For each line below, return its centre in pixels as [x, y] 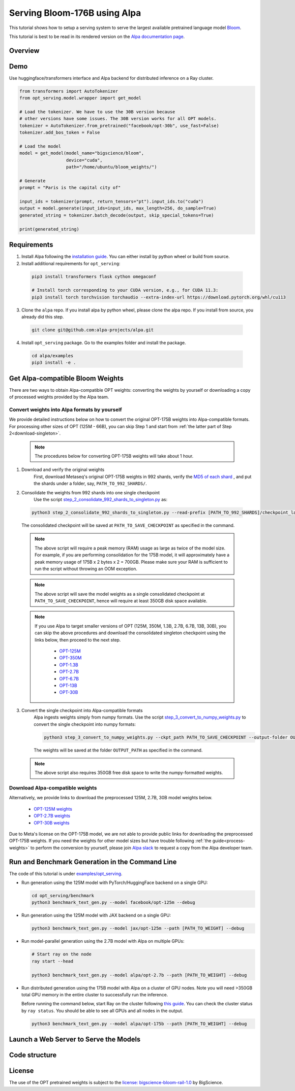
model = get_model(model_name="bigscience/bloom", [82, 153]
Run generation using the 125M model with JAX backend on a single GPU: [96, 915]
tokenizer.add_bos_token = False [60, 133]
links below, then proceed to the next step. [78, 640]
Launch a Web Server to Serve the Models [75, 1040]
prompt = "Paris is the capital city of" [70, 188]
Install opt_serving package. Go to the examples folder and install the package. [104, 343]
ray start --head [53, 961]
